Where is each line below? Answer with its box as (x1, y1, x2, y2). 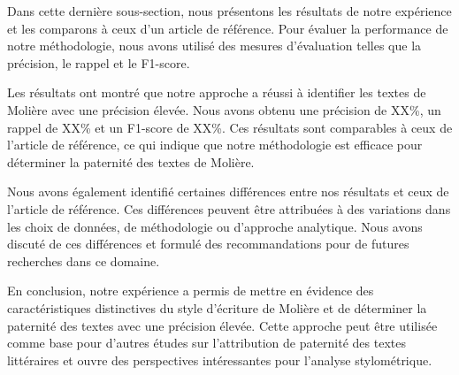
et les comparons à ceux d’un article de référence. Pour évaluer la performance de (7, 19, 448, 37)
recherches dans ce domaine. (7, 251, 160, 270)
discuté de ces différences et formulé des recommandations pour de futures (7, 234, 409, 253)
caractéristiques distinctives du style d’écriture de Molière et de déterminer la (7, 298, 427, 317)
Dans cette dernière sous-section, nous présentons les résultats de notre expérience (7, 2, 452, 19)
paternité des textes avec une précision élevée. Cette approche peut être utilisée (7, 316, 438, 334)
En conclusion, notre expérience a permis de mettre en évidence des (7, 281, 374, 300)
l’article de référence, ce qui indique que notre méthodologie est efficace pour (7, 135, 423, 154)
